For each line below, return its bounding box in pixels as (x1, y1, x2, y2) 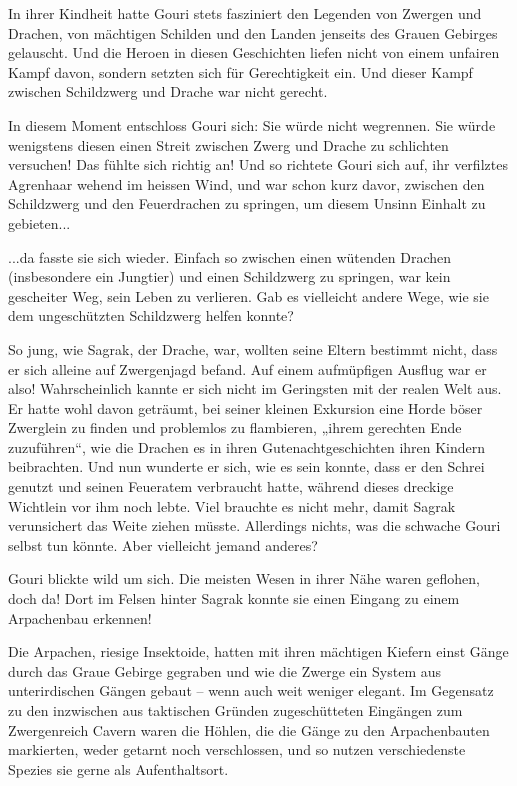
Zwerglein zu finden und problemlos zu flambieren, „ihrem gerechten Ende (8, 417, 462, 438)
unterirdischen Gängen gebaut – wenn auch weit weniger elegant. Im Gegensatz (8, 680, 494, 701)
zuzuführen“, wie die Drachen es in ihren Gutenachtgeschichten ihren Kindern (8, 436, 486, 457)
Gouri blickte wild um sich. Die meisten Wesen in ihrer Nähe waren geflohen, (8, 568, 480, 589)
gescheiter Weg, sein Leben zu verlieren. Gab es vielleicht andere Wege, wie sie (8, 285, 489, 306)
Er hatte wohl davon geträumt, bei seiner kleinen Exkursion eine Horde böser (8, 397, 483, 418)
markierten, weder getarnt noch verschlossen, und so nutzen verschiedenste (8, 739, 466, 760)
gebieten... (8, 212, 71, 233)
